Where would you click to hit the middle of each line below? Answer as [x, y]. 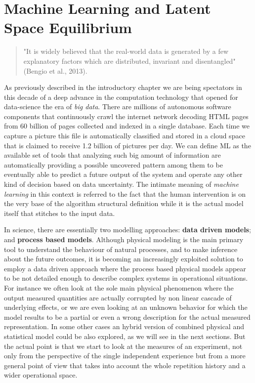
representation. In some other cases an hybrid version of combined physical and [124, 326]
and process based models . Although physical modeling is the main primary [124, 239]
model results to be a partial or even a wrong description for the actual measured [127, 317]
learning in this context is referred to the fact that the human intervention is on [125, 193]
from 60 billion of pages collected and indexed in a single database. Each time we [127, 126]
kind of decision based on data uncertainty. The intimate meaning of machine [121, 184]
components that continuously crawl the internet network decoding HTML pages [126, 116]
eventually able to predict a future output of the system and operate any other [123, 174]
